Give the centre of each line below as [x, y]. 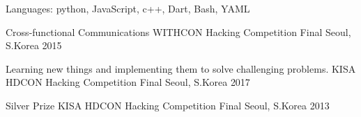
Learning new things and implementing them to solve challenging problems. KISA [181, 68]
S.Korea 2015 [34, 45]
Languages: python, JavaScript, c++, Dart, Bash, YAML [128, 8]
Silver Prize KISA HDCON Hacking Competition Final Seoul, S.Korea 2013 [168, 105]
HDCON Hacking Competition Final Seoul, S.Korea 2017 [128, 82]
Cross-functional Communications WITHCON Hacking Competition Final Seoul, [178, 31]
